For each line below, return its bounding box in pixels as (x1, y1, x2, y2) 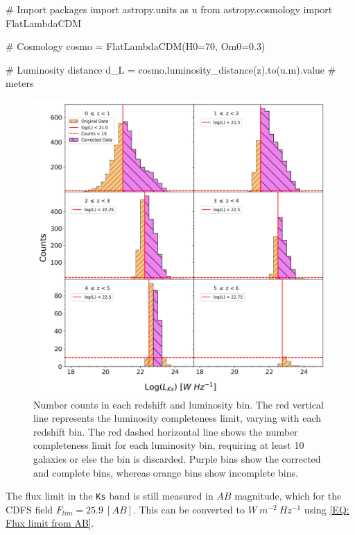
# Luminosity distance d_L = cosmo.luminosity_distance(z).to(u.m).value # (6, 62, 336, 76)
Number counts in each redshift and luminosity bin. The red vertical (33, 397, 324, 411)
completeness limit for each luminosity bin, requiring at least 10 (33, 438, 304, 452)
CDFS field (6, 502, 53, 516)
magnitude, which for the (234, 488, 342, 503)
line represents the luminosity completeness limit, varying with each (33, 411, 322, 425)
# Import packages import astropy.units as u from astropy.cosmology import (6, 2, 333, 16)
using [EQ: (304, 502, 349, 516)
